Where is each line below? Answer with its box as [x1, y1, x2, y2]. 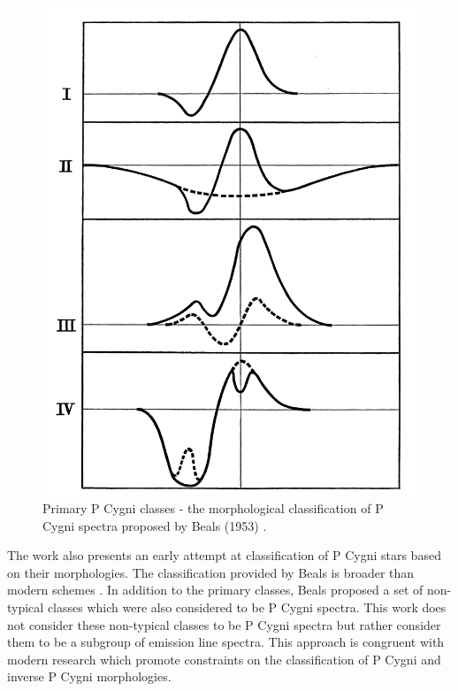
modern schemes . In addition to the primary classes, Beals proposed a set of [7, 580, 424, 599]
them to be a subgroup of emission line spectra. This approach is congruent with [7, 633, 445, 651]
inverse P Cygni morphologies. [7, 667, 172, 686]
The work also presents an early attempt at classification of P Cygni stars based [7, 546, 441, 564]
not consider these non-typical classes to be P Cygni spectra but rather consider [7, 615, 441, 633]
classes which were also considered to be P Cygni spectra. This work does [47, 597, 447, 616]
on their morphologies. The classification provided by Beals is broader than [7, 563, 415, 581]
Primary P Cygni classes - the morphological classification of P [42, 498, 384, 517]
